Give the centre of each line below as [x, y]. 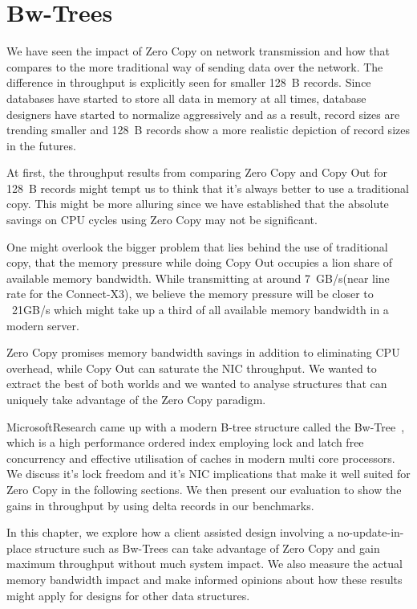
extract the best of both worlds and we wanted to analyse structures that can [197, 384]
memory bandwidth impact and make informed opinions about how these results [204, 579]
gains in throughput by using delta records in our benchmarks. [160, 505]
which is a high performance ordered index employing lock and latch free [185, 442]
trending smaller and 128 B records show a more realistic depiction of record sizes [208, 130]
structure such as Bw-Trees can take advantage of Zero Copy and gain [207, 548]
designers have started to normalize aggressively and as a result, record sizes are [203, 114]
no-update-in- [370, 532]
